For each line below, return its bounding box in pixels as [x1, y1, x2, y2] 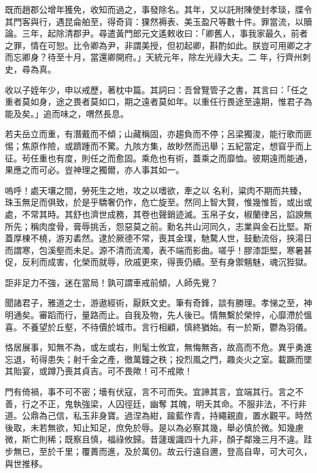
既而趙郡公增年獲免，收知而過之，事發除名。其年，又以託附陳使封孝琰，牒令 [5, 3, 312, 15]
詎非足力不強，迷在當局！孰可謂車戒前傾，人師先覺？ [5, 276, 218, 288]
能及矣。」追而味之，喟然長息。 [5, 107, 129, 119]
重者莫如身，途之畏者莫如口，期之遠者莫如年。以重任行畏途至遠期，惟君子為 [5, 95, 312, 108]
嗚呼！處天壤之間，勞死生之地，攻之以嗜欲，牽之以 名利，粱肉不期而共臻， [5, 183, 307, 196]
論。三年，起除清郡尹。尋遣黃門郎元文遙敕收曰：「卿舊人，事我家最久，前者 [5, 27, 308, 40]
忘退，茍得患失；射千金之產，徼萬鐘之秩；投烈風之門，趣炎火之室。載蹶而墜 [5, 352, 312, 365]
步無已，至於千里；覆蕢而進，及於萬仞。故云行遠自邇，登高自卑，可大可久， [5, 445, 312, 457]
